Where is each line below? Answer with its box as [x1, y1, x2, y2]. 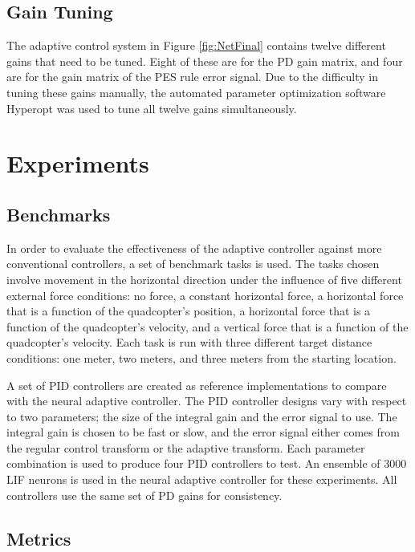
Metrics [6, 526, 71, 550]
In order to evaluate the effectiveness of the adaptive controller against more [6, 239, 382, 256]
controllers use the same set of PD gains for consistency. [6, 486, 283, 503]
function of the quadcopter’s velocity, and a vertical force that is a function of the [6, 318, 409, 335]
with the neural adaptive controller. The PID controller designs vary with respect [6, 392, 407, 409]
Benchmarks [6, 201, 111, 226]
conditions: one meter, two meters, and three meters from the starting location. [6, 349, 397, 366]
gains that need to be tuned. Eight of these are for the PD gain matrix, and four [6, 52, 403, 69]
